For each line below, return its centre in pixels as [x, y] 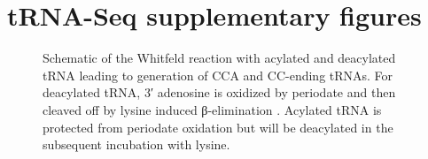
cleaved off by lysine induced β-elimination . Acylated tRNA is [212, 109]
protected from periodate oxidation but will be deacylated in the [218, 127]
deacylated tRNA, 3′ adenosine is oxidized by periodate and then [219, 92]
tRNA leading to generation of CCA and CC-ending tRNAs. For [218, 75]
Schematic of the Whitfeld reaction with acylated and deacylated [219, 58]
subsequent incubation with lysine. [136, 144]
